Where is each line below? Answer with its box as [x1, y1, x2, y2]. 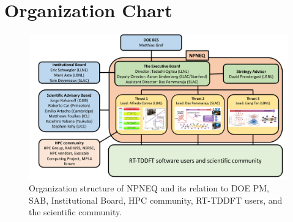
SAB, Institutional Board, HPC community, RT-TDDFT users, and [29, 193, 283, 206]
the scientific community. [29, 205, 122, 218]
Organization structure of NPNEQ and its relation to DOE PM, [29, 182, 269, 194]
